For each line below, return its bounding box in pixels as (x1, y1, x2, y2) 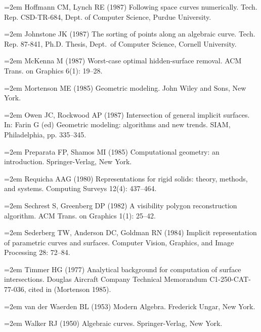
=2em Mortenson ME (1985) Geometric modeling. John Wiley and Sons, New (4, 82, 246, 93)
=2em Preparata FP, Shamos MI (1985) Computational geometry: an (4, 146, 220, 157)
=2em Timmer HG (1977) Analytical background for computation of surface (4, 264, 241, 274)
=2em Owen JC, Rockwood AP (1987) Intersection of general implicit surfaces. (4, 109, 250, 120)
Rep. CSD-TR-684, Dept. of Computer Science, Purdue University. (4, 11, 211, 22)
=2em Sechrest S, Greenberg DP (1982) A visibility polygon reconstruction (4, 200, 237, 210)
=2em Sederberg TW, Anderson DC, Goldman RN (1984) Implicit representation (4, 227, 257, 238)
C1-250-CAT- (209, 274, 251, 284)
